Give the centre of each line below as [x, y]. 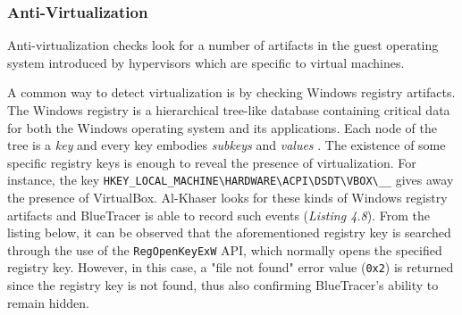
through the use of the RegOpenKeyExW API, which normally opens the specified [225, 249]
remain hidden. [48, 302]
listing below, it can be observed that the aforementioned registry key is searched [229, 232]
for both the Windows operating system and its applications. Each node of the [222, 127]
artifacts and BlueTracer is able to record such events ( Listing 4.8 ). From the [218, 215]
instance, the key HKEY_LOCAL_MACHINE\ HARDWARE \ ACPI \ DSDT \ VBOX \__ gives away [231, 180]
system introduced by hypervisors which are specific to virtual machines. [206, 62]
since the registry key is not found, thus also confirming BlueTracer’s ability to [223, 285]
